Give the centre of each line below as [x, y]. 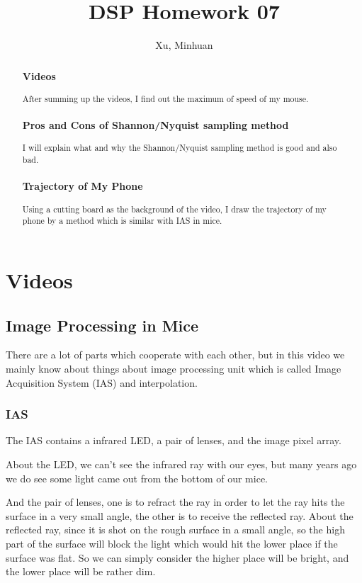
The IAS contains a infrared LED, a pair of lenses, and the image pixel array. [174, 440]
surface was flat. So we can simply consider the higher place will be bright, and [177, 557]
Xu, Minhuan [184, 45]
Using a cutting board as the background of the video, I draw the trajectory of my [174, 209]
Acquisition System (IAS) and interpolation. [102, 382]
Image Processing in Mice [102, 325]
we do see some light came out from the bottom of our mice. [137, 478]
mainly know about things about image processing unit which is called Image [174, 368]
